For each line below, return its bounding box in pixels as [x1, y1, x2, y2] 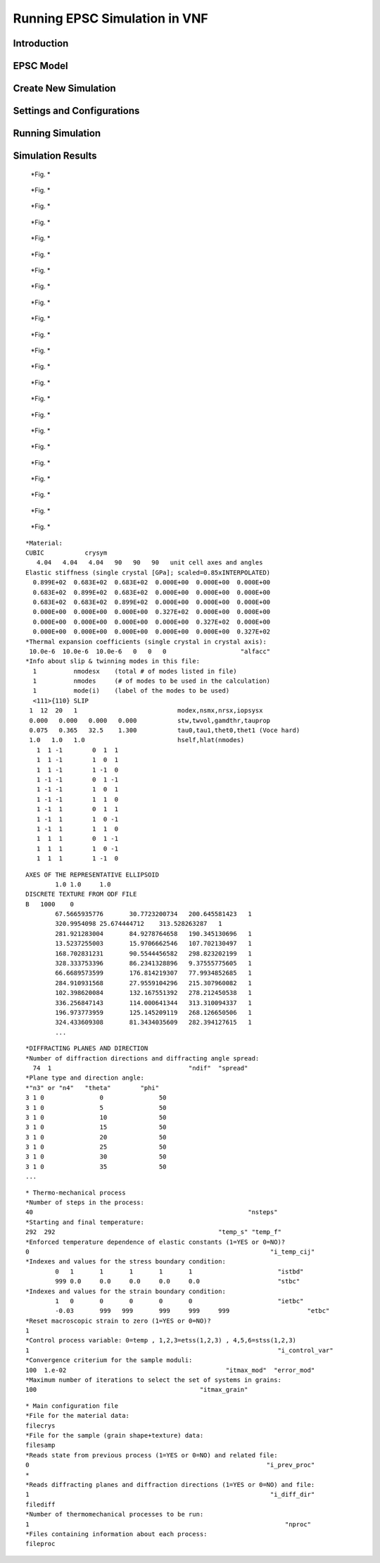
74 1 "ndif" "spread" [32, 1064, 248, 1072]
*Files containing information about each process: [25, 1530, 208, 1538]
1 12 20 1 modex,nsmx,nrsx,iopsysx [29, 707, 263, 715]
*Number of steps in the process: [25, 1199, 144, 1206]
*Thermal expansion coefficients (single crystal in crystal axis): [25, 638, 267, 645]
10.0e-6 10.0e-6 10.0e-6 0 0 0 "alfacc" [29, 647, 271, 655]
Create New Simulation [13, 82, 116, 94]
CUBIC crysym [25, 549, 108, 557]
